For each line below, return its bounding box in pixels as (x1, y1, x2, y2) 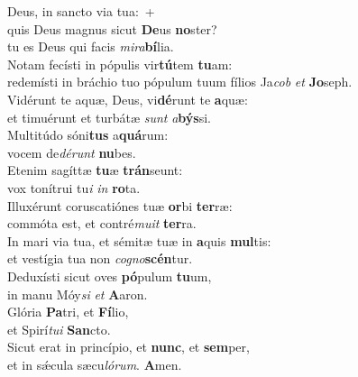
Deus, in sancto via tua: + (7, 2, 155, 20)
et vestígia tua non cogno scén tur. (7, 249, 193, 268)
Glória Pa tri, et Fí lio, (7, 302, 129, 321)
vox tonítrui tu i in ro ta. (7, 178, 141, 197)
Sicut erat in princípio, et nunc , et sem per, (7, 337, 250, 356)
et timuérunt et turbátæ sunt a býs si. (7, 107, 212, 126)
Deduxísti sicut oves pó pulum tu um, (7, 266, 212, 285)
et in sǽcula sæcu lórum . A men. (7, 354, 182, 373)
